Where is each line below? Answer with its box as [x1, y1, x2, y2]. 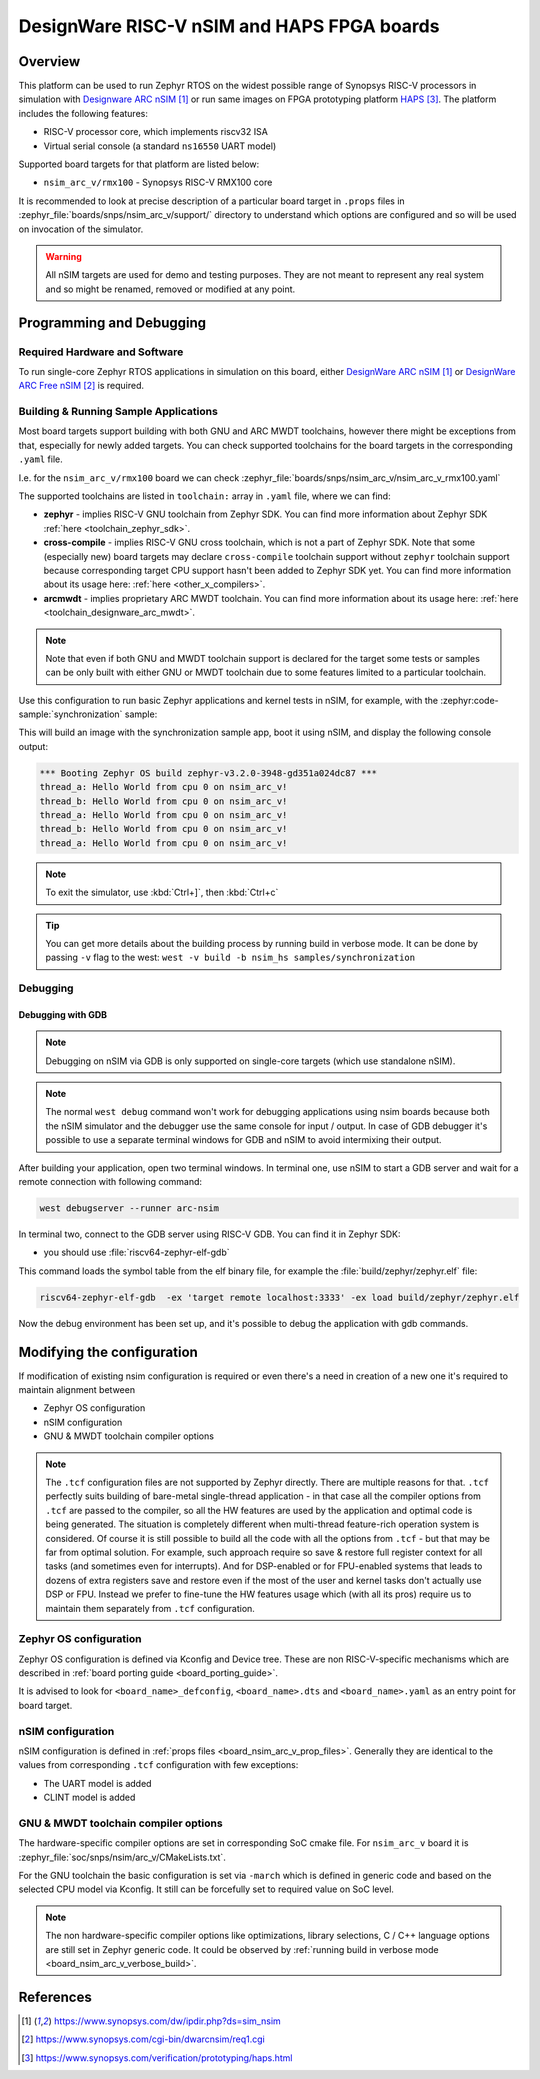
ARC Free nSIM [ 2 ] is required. [18, 380, 145, 392]
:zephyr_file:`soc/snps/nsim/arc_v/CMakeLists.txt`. [18, 1851, 227, 1863]
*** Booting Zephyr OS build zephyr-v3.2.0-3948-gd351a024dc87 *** [39, 767, 378, 779]
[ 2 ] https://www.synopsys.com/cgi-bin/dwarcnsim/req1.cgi [21, 2033, 265, 2045]
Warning [45, 250, 82, 262]
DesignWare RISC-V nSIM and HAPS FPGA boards [18, 15, 440, 37]
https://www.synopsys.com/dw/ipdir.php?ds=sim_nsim [53, 2015, 282, 2027]
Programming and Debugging [18, 314, 207, 331]
